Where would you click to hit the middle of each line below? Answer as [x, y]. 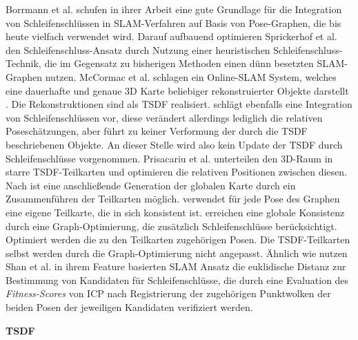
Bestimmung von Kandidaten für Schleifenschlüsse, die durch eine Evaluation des [177, 280]
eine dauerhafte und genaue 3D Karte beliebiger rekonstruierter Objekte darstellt [177, 90]
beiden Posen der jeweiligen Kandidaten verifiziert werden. [129, 307]
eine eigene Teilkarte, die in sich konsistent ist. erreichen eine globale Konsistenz [175, 212]
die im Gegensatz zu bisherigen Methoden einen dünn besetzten [179, 63]
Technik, [23, 63]
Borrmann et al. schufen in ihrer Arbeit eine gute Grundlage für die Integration [174, 9]
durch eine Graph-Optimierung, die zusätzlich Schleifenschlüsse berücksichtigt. [171, 226]
